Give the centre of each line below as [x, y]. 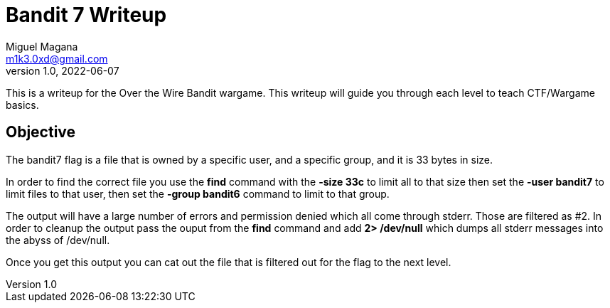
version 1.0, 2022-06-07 [63, 70]
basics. [22, 105]
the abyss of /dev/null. [58, 240]
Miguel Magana [42, 46]
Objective [41, 132]
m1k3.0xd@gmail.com [57, 58]
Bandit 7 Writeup [86, 15]
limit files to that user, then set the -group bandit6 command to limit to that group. [198, 193]
